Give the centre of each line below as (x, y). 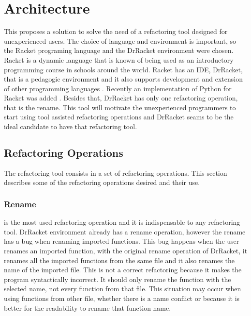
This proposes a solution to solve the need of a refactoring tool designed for (116, 31)
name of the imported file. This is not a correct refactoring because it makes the (123, 270)
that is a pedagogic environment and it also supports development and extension (123, 79)
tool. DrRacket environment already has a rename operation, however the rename (125, 231)
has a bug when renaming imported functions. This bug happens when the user (122, 241)
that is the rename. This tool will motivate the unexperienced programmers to (120, 107)
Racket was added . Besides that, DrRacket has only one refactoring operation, (121, 98)
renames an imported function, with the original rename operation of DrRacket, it (126, 251)
